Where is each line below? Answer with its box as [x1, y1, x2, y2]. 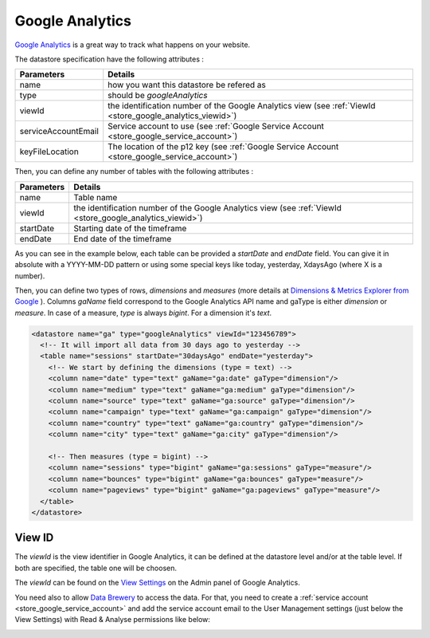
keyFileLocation [19, 146, 79, 157]
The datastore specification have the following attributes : [14, 54, 205, 64]
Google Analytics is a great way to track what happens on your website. [14, 40, 251, 49]
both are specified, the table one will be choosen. [14, 563, 178, 573]
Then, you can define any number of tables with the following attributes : [14, 167, 254, 176]
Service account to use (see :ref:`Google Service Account [107, 120, 324, 132]
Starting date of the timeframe [73, 223, 187, 234]
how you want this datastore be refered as [107, 80, 266, 91]
